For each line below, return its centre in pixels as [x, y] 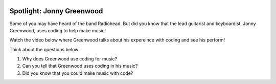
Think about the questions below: [45, 49]
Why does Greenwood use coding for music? [70, 59]
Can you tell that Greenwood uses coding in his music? [80, 66]
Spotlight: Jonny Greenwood [56, 11]
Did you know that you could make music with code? [78, 73]
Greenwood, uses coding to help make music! [57, 30]
